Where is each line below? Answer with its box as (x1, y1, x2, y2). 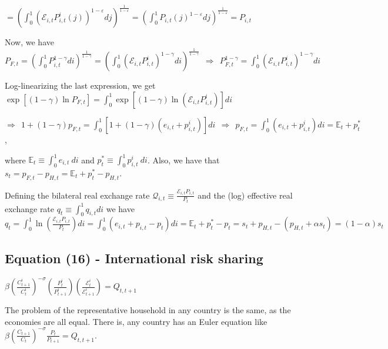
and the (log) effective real (198, 189, 293, 201)
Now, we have (5, 36, 54, 48)
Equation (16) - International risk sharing (5, 249, 263, 267)
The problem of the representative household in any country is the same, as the (5, 304, 291, 316)
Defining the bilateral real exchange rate (5, 189, 150, 201)
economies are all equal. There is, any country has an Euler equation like (5, 315, 267, 327)
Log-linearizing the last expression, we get (5, 79, 156, 92)
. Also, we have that (147, 153, 220, 165)
